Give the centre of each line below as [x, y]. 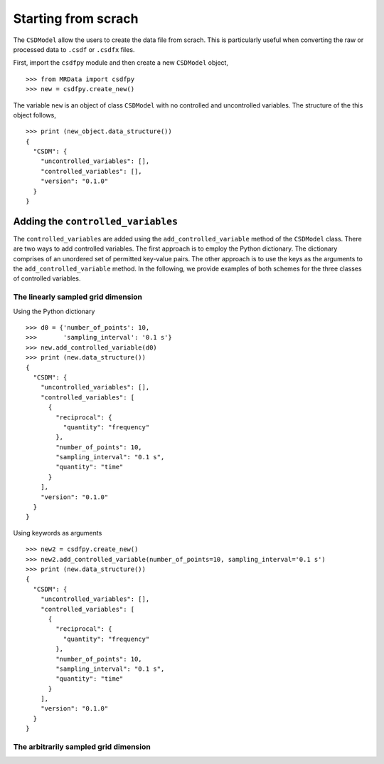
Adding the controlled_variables [95, 221]
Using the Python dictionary [54, 311]
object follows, [35, 115]
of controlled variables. [47, 278]
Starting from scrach [76, 19]
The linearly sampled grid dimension [78, 297]
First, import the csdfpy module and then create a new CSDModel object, [121, 63]
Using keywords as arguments [58, 533]
